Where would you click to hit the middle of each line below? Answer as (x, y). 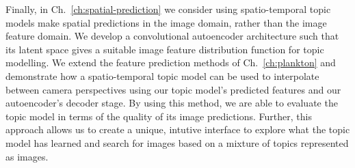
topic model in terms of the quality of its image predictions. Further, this (159, 116)
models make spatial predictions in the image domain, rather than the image (166, 22)
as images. (27, 156)
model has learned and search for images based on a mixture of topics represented (177, 142)
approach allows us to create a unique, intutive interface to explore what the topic (178, 129)
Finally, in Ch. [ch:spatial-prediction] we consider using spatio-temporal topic (168, 9)
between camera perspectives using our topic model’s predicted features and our (173, 89)
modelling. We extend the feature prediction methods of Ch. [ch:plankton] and (171, 62)
